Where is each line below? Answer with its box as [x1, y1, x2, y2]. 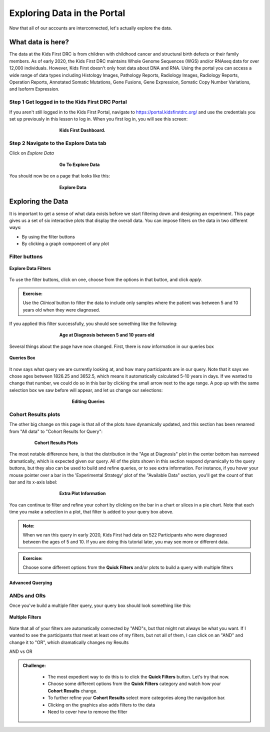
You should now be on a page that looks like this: [9, 173, 110, 179]
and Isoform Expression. [9, 86, 59, 92]
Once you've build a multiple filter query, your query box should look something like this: [9, 602, 192, 608]
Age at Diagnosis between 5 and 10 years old [59, 332, 154, 338]
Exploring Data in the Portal [9, 7, 125, 18]
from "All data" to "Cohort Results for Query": [9, 428, 103, 434]
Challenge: [22, 662, 46, 668]
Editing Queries [71, 398, 105, 404]
